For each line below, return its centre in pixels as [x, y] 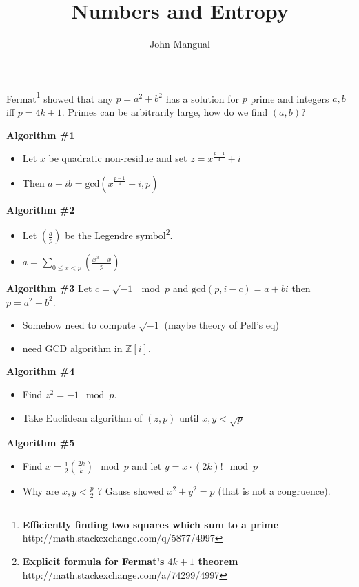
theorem [218, 561]
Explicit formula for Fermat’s [93, 561]
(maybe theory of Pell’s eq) [222, 325]
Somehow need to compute [79, 325]
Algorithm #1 [41, 135]
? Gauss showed [131, 491]
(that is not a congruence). [274, 491]
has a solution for [203, 98]
